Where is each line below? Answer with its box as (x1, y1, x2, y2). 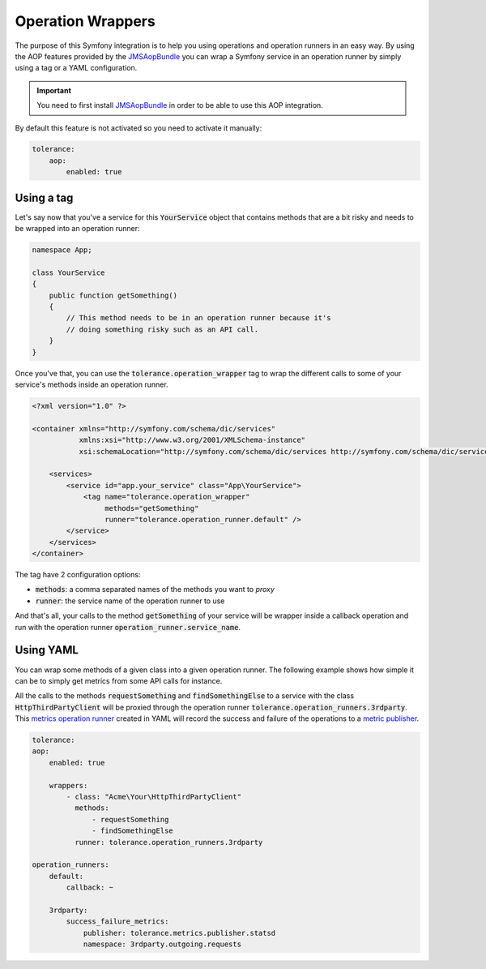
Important (36, 85, 72, 95)
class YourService (32, 268, 105, 277)
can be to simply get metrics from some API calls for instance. (15, 675, 223, 685)
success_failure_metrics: (66, 917, 169, 926)
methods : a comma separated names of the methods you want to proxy (35, 585, 275, 594)
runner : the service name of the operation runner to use (35, 596, 225, 606)
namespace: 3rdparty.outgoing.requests (83, 940, 242, 949)
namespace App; (32, 246, 92, 255)
